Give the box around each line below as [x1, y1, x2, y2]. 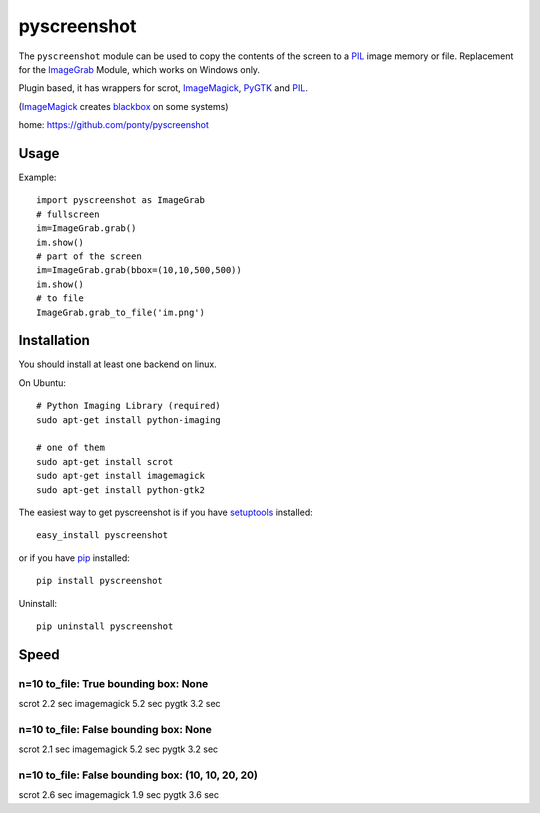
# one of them [36, 442, 105, 454]
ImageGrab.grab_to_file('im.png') [36, 306, 205, 318]
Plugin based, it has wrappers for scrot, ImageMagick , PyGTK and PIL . [18, 82, 309, 94]
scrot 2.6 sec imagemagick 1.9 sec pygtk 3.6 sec [18, 789, 220, 801]
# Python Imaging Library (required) [36, 400, 222, 412]
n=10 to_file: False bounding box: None [18, 722, 212, 736]
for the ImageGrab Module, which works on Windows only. [18, 63, 260, 75]
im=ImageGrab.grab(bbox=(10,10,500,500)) [36, 265, 242, 276]
